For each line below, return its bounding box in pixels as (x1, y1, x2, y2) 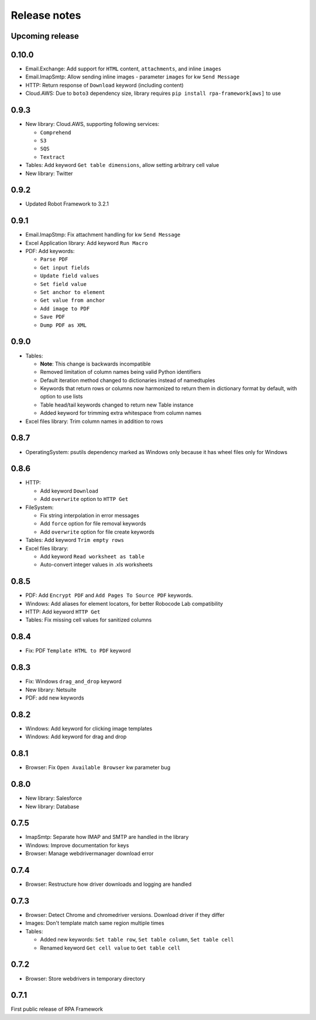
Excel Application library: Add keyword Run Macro (25, 239, 149, 246)
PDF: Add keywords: (25, 248, 75, 255)
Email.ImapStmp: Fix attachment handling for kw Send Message (25, 231, 181, 238)
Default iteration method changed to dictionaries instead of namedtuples (40, 377, 215, 384)
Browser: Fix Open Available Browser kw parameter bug (25, 764, 171, 771)
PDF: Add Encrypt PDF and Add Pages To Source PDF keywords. (25, 592, 193, 599)
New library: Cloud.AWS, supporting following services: (25, 121, 160, 128)
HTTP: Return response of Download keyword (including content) (25, 81, 184, 88)
